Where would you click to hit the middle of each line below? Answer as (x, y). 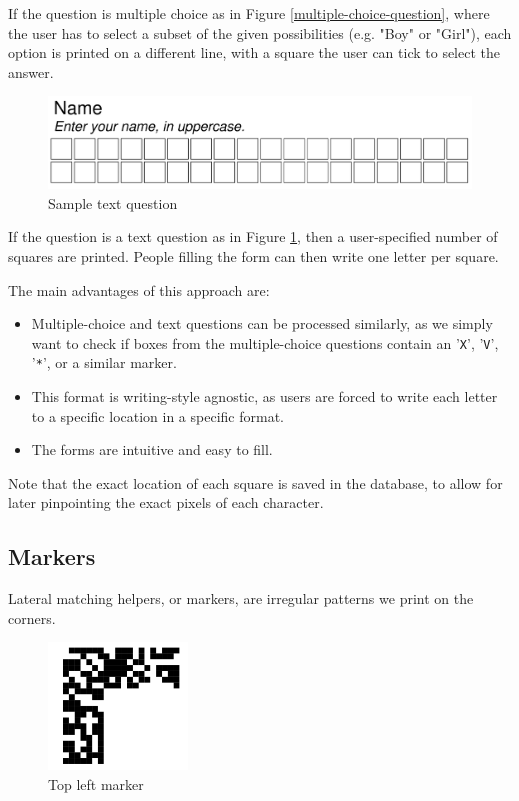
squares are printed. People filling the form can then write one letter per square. (253, 255)
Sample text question (113, 202)
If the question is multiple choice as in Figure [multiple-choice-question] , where (249, 13)
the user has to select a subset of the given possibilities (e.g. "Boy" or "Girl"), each (260, 32)
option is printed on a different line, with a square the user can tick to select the (254, 52)
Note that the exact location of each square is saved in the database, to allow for (255, 482)
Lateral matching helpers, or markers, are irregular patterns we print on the (241, 598)
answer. (31, 71)
